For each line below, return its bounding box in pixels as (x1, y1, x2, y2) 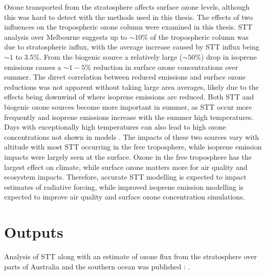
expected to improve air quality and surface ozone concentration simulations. (4, 191, 245, 202)
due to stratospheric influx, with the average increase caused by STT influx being (4, 41, 260, 52)
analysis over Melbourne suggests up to (4, 31, 127, 42)
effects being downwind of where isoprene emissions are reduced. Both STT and (4, 91, 254, 102)
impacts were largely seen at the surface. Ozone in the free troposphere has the (4, 151, 252, 162)
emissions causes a (4, 61, 61, 72)
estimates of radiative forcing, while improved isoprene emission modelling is (4, 181, 244, 192)
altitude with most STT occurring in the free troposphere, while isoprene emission (4, 141, 262, 152)
